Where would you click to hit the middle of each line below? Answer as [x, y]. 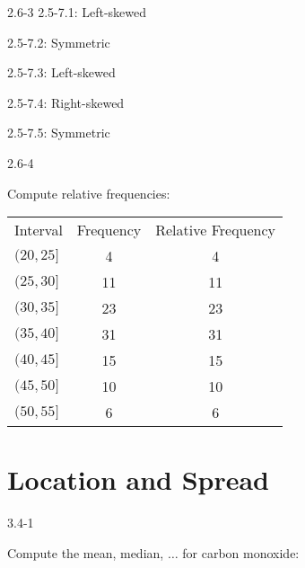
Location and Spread [139, 479]
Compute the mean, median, [86, 552]
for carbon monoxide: [241, 552]
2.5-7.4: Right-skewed [66, 102]
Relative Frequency [216, 230]
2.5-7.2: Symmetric [59, 42]
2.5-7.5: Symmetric [59, 133]
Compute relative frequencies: [89, 193]
